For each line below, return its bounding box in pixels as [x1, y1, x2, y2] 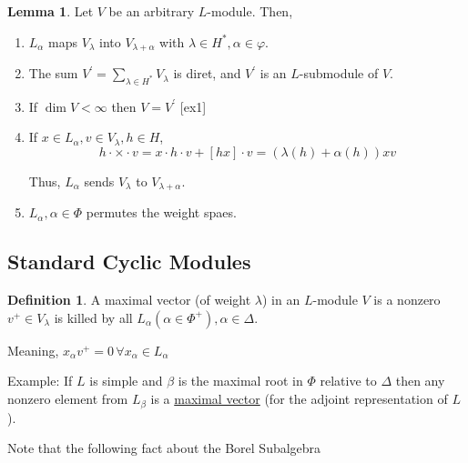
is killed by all [54, 307, 133, 327]
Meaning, [7, 340, 59, 359]
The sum [28, 64, 78, 83]
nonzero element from [7, 389, 128, 408]
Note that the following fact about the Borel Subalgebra [7, 438, 321, 458]
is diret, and [173, 64, 241, 83]
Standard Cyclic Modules [7, 247, 251, 276]
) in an [262, 290, 300, 309]
